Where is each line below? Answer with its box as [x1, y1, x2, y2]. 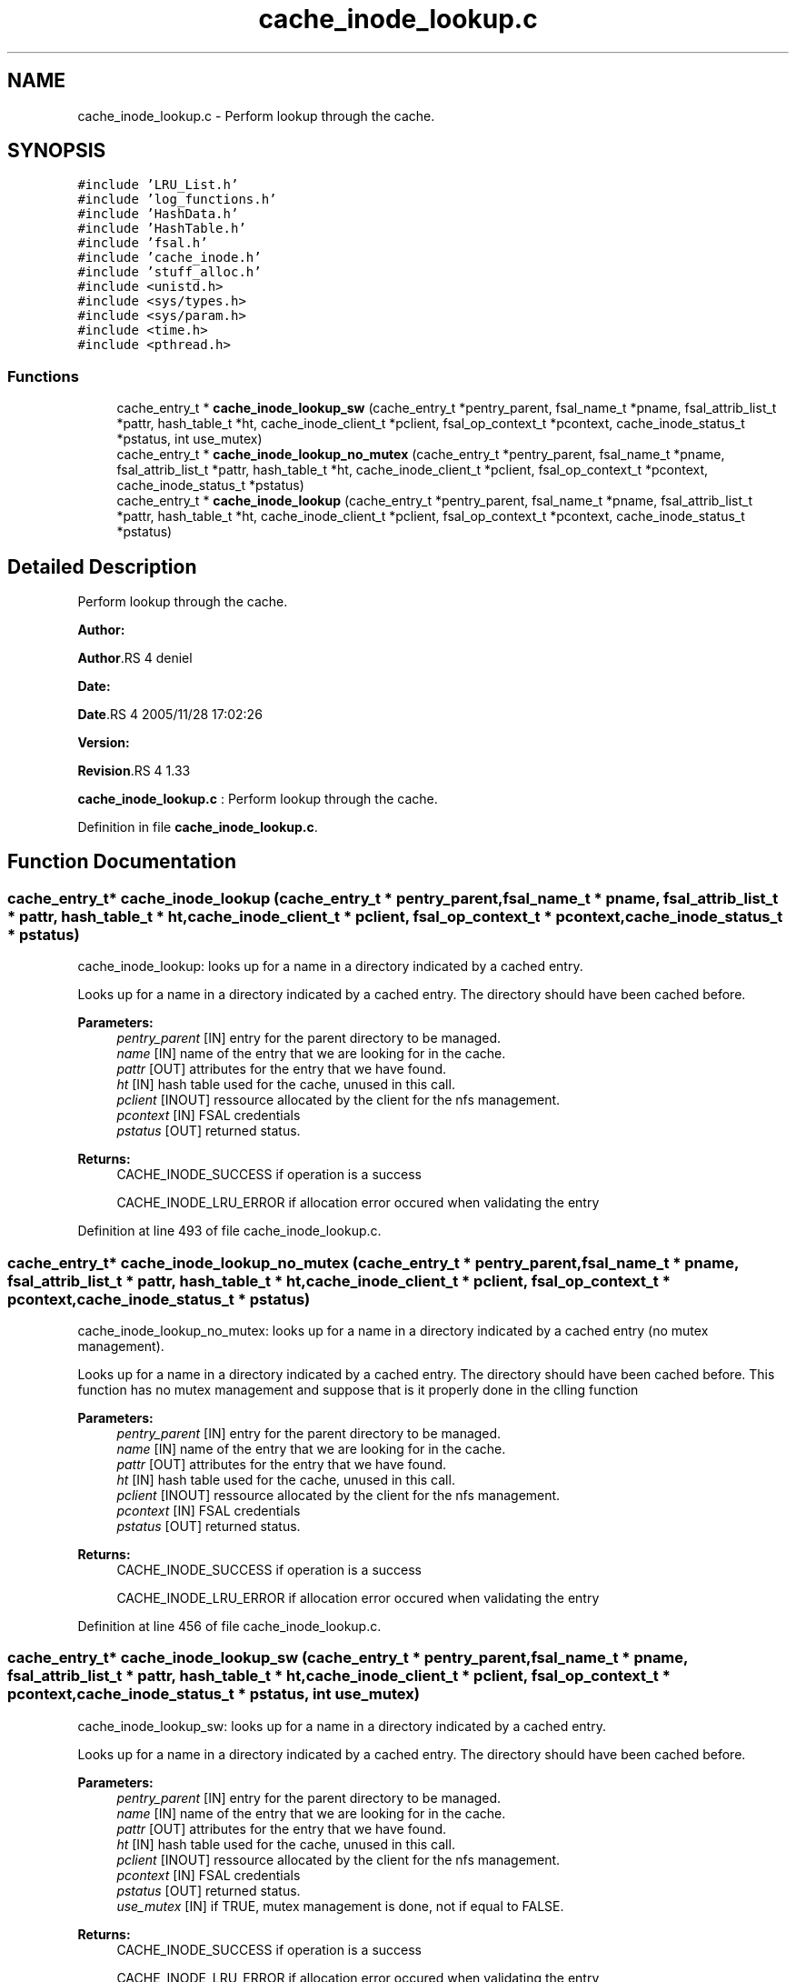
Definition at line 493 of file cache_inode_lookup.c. [77, 1223, 382, 1239]
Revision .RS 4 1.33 [77, 763, 191, 779]
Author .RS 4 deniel [77, 650, 193, 666]
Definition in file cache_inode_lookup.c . [77, 819, 318, 836]
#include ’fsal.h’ [77, 235, 208, 251]
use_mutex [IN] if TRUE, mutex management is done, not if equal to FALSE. [116, 1897, 564, 1914]
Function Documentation [7, 850, 236, 874]
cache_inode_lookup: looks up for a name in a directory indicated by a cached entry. [77, 958, 583, 975]
